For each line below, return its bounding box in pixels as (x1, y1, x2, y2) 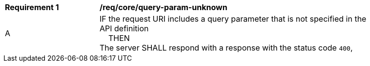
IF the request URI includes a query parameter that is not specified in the (100, 14, 367, 24)
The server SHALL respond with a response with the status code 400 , (100, 43, 353, 53)
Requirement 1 (5, 2, 59, 12)
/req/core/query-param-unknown (100, 2, 227, 12)
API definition (100, 24, 149, 33)
